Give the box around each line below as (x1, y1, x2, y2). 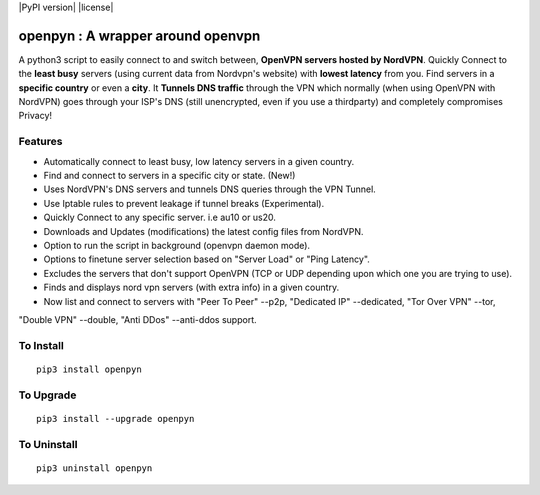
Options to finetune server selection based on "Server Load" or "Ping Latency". (43, 253, 370, 265)
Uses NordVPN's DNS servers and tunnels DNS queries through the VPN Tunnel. (43, 183, 377, 195)
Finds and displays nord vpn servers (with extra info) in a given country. (43, 281, 340, 294)
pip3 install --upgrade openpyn (36, 413, 195, 424)
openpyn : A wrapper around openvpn (18, 27, 261, 44)
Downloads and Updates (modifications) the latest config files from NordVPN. (43, 225, 364, 237)
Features (18, 135, 63, 149)
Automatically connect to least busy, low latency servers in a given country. (43, 155, 355, 167)
